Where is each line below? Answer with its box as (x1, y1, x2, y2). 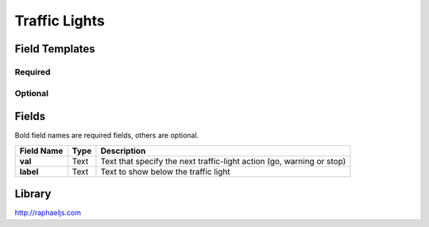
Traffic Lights (14, 12, 105, 29)
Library (14, 187, 52, 201)
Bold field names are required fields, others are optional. (14, 131, 199, 140)
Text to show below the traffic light (100, 166, 230, 177)
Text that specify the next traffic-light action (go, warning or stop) (100, 156, 346, 167)
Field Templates (14, 42, 95, 56)
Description (100, 145, 146, 156)
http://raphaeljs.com (14, 208, 81, 217)
